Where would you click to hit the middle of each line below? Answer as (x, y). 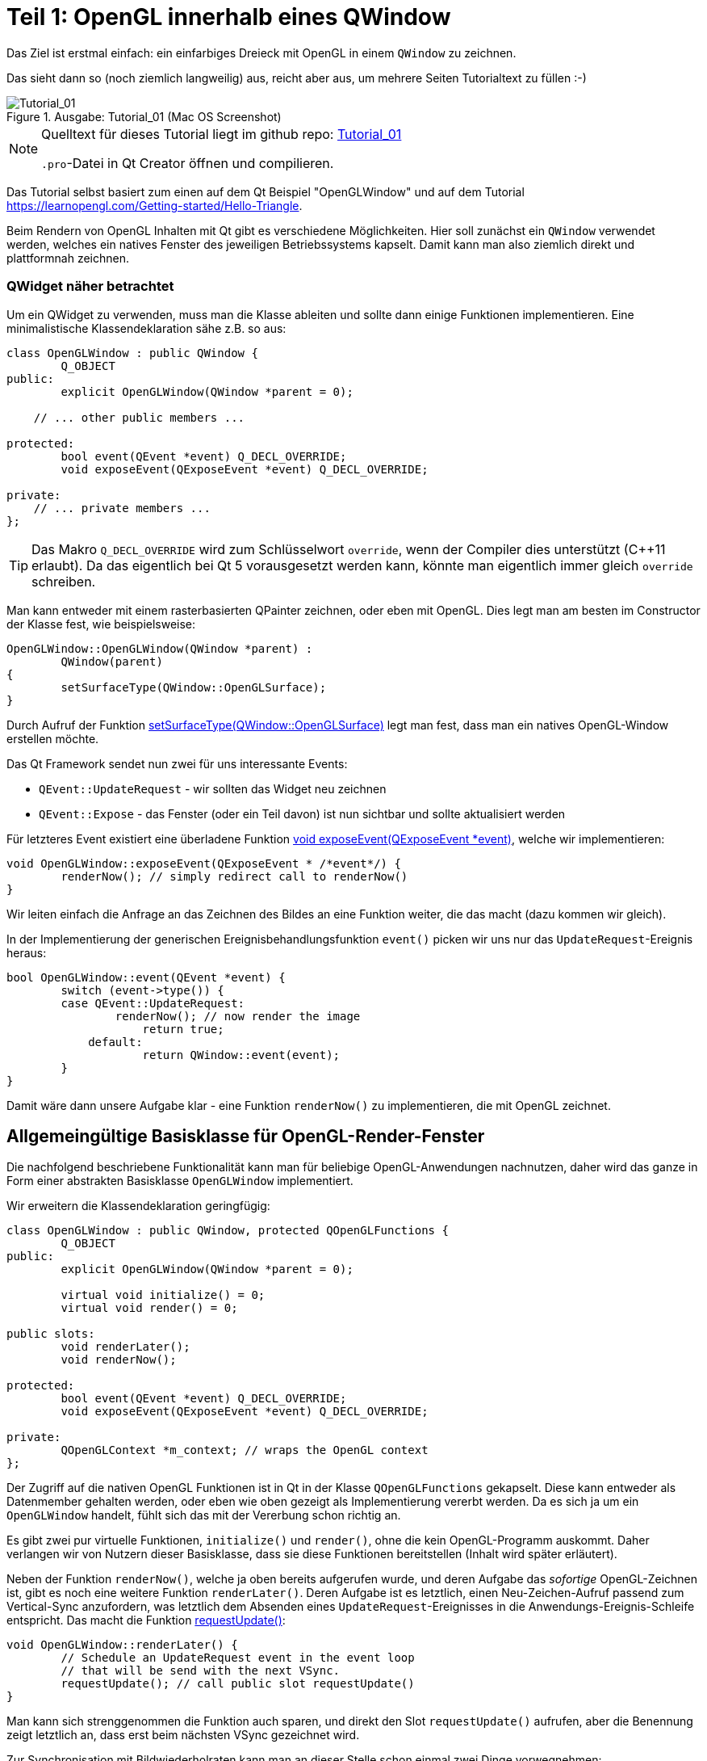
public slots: (51, 1334)
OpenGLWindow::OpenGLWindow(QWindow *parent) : (160, 648)
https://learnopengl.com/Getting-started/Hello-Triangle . (155, 205)
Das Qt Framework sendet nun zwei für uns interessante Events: (177, 763)
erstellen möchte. (53, 738)
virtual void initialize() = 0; (163, 1295)
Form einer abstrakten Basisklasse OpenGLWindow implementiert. (180, 1181)
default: (115, 1042)
